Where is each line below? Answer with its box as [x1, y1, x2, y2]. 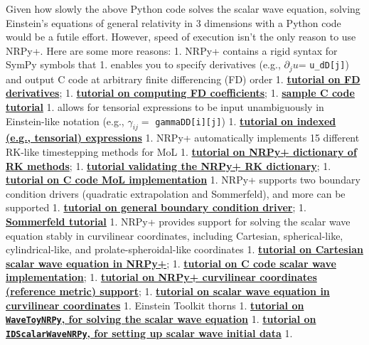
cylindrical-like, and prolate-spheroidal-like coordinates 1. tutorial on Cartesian [6, 242, 363, 257]
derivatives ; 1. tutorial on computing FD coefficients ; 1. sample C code [6, 85, 355, 100]
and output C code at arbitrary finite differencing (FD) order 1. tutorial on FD [6, 71, 360, 86]
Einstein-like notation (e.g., [6, 113, 124, 128]
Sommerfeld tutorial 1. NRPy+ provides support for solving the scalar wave [6, 213, 351, 228]
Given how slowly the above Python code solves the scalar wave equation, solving [6, 1, 360, 16]
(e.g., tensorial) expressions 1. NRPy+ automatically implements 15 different [6, 130, 360, 145]
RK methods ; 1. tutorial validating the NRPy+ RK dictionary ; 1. [6, 158, 331, 173]
